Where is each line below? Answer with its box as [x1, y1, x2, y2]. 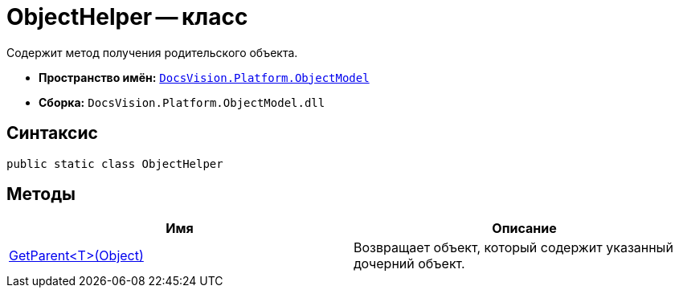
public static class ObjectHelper [6, 157, 223, 170]
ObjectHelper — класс [6, 3, 248, 31]
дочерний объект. [354, 255, 465, 272]
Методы [6, 184, 76, 205]
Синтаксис [6, 123, 98, 144]
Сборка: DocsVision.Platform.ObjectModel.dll [39, 95, 325, 109]
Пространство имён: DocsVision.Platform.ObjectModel [39, 70, 370, 84]
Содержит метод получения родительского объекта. [6, 45, 298, 59]
